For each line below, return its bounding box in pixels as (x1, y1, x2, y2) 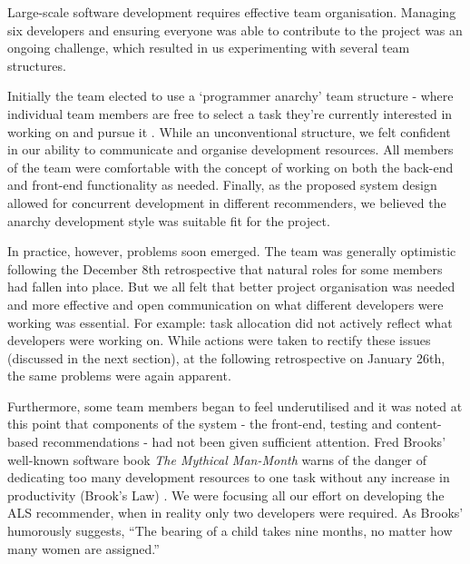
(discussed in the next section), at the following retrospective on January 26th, (7, 348, 446, 367)
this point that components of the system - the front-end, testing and (7, 414, 393, 433)
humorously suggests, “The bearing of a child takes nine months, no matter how (7, 521, 453, 540)
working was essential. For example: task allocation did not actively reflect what (7, 312, 453, 331)
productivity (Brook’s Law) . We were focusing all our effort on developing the (7, 485, 445, 504)
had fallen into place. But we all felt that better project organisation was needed (7, 277, 455, 296)
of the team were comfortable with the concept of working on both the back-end (7, 157, 454, 176)
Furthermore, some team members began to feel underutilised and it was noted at (7, 396, 463, 415)
